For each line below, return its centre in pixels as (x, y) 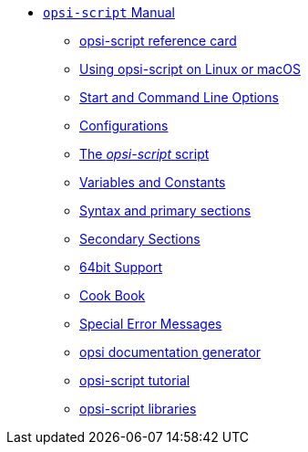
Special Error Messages (151, 324)
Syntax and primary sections (165, 210)
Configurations (124, 126)
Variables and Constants (153, 182)
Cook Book (113, 295)
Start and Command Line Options (179, 97)
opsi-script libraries (138, 409)
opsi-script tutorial (135, 380)
